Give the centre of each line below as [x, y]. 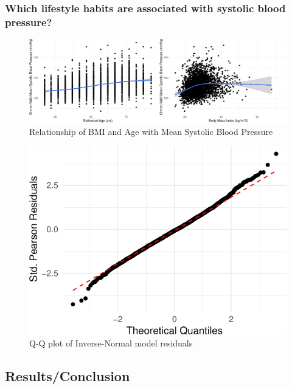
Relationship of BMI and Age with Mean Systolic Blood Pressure [151, 131]
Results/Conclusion [68, 376]
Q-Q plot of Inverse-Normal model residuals [111, 343]
